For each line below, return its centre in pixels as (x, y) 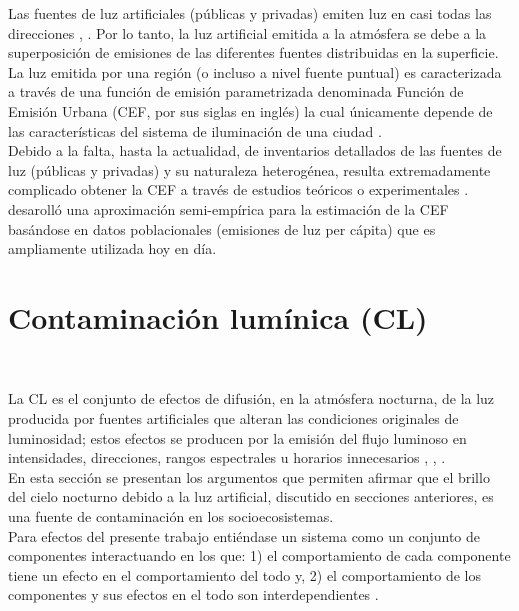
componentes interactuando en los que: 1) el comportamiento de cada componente (259, 555)
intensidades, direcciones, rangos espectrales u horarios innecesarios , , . (227, 457)
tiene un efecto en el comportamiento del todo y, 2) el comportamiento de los (245, 574)
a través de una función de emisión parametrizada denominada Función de (236, 91)
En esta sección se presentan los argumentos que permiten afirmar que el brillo (249, 476)
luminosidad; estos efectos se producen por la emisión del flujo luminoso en (237, 437)
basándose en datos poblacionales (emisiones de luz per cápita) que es (222, 228)
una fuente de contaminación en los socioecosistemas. (171, 516)
